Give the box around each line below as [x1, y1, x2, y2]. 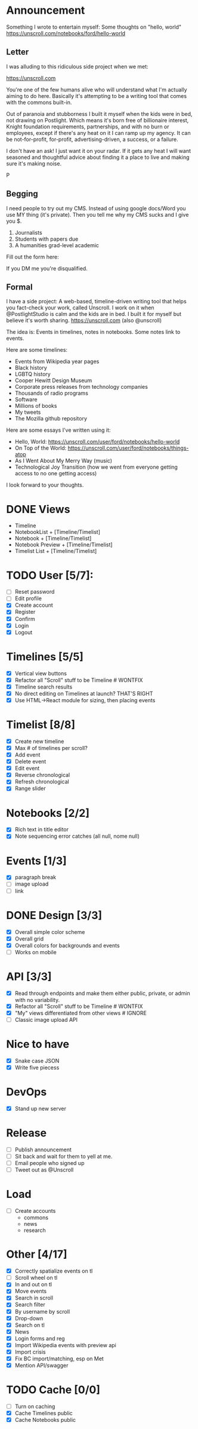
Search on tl [14, 1321, 45, 1329]
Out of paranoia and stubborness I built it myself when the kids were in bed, [6, 110, 193, 117]
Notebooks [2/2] [6, 806, 89, 820]
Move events [14, 1287, 47, 1295]
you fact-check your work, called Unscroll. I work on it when [6, 304, 154, 311]
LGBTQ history [14, 371, 51, 378]
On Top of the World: [14, 444, 67, 451]
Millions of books [14, 402, 57, 410]
